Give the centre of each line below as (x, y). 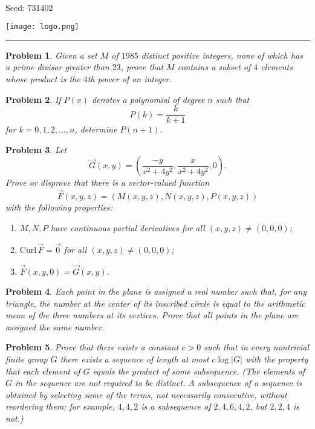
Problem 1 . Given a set (51, 55)
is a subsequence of (176, 406)
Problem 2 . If (33, 99)
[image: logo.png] (42, 27)
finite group (27, 359)
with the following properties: (59, 207)
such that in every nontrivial (257, 347)
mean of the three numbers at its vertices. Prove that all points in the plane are (152, 315)
